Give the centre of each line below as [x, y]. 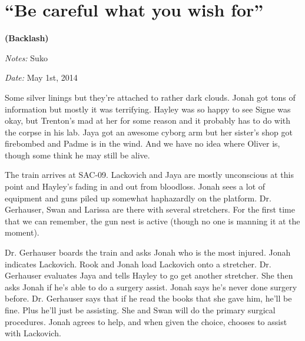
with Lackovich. [33, 333]
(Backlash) [27, 38]
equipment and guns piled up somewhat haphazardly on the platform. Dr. [138, 198]
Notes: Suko [26, 57]
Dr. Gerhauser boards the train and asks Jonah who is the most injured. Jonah [148, 252]
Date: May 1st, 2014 [41, 77]
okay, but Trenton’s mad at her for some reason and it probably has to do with [148, 120]
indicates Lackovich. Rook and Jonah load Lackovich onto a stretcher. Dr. [138, 264]
